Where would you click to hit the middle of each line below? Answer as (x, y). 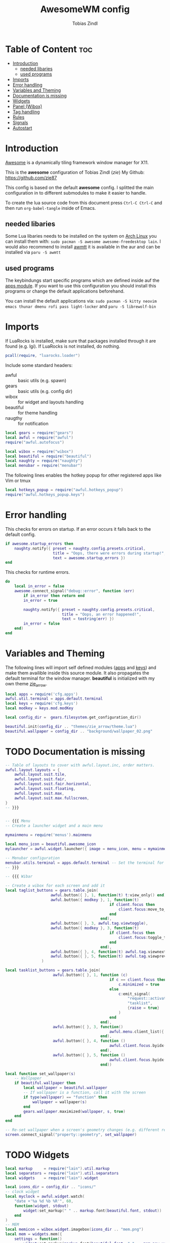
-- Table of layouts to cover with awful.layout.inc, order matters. (80, 765)
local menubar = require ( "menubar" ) (44, 466)
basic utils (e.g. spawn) (42, 381)
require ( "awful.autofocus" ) (35, 442)
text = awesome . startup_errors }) (89, 558)
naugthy (14, 418)
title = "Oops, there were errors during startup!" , (110, 553)
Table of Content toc (49, 49)
